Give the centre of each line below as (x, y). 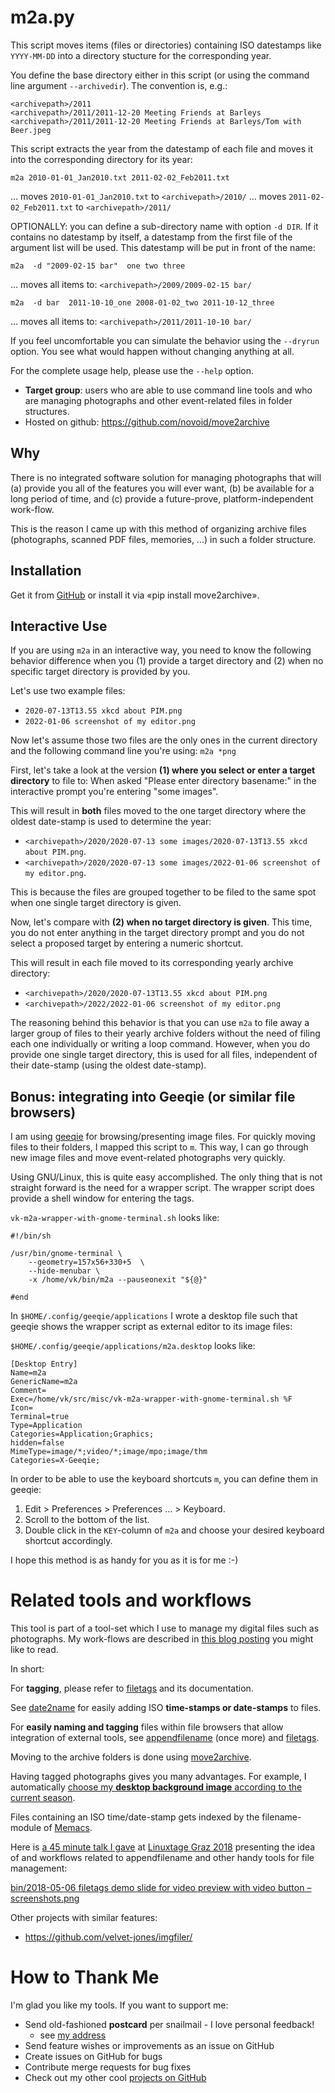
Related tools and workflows (131, 1600)
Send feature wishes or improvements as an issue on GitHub (149, 2046)
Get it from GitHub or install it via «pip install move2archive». (135, 595)
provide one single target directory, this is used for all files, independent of (164, 1055)
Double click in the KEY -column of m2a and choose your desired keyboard (174, 1530)
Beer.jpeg (31, 130)
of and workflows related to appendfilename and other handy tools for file (162, 1858)
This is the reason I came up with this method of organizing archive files (158, 528)
